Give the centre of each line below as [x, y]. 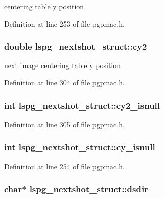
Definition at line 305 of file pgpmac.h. [64, 124]
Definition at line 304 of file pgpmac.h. [64, 82]
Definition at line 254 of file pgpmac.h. [64, 166]
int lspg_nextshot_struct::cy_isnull [80, 147]
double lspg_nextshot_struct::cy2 [76, 46]
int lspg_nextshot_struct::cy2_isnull [82, 105]
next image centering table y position [63, 65]
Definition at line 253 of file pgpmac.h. [64, 23]
